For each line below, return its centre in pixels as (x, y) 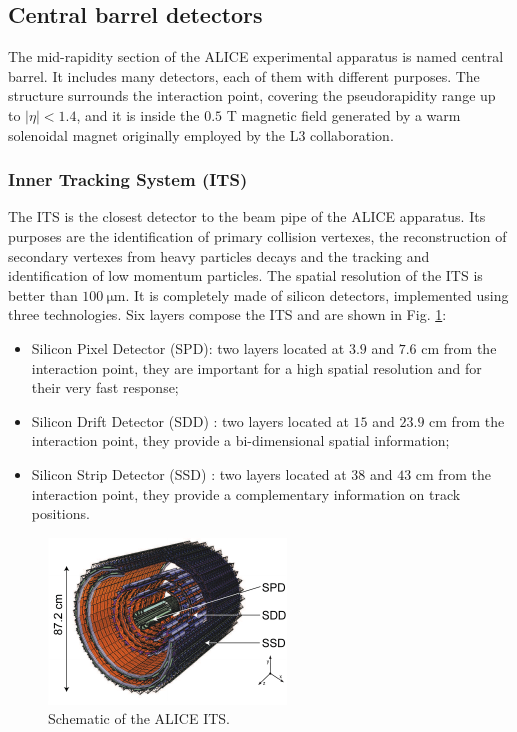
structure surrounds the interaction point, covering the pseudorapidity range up (252, 95)
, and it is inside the (138, 114)
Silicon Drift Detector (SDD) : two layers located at (190, 420)
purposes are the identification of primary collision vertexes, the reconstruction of (257, 235)
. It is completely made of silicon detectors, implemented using (317, 294)
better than (43, 294)
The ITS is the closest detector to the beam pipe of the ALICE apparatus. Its (247, 216)
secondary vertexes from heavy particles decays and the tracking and (219, 255)
